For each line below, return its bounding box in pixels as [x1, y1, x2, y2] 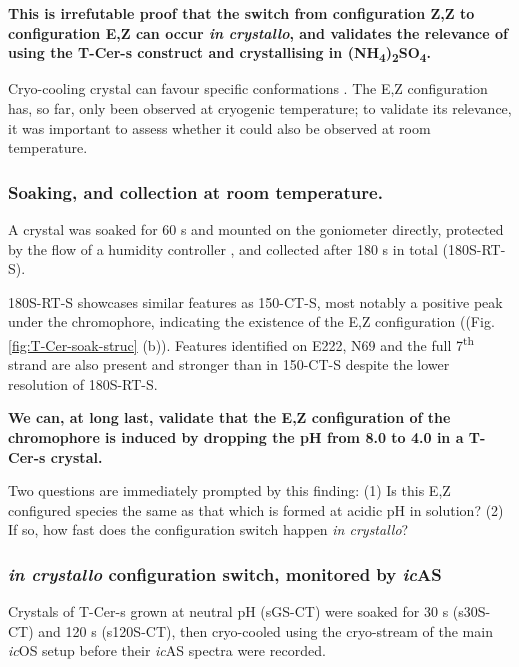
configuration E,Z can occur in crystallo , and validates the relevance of [8, 22, 508, 43]
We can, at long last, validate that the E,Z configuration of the [8, 407, 451, 428]
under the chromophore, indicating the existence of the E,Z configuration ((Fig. [8, 311, 495, 332]
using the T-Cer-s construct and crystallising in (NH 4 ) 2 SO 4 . [8, 42, 431, 65]
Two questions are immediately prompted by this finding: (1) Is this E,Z [8, 480, 451, 501]
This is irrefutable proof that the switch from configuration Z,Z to [8, 3, 475, 23]
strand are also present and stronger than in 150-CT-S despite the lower [8, 354, 450, 375]
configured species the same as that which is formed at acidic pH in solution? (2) [8, 499, 504, 520]
